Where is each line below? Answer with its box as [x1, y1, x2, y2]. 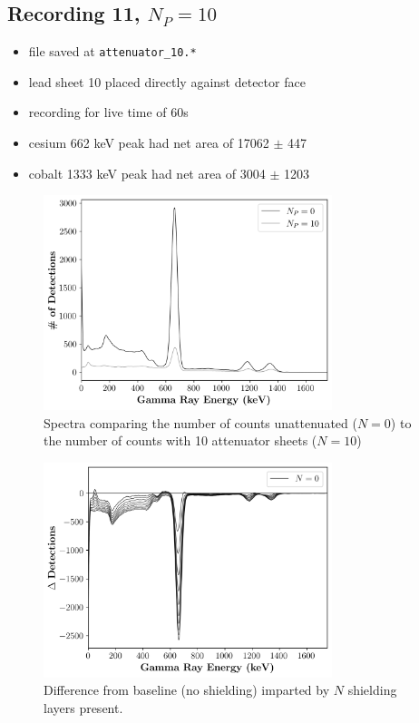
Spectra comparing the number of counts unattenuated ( [44, 413, 357, 432]
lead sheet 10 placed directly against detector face [28, 72, 306, 91]
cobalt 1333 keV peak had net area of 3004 [28, 163, 266, 182]
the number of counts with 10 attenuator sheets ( [44, 431, 317, 450]
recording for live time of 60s [28, 103, 189, 122]
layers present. [44, 699, 123, 718]
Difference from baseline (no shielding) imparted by [44, 680, 330, 699]
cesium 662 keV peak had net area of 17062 [28, 133, 269, 152]
